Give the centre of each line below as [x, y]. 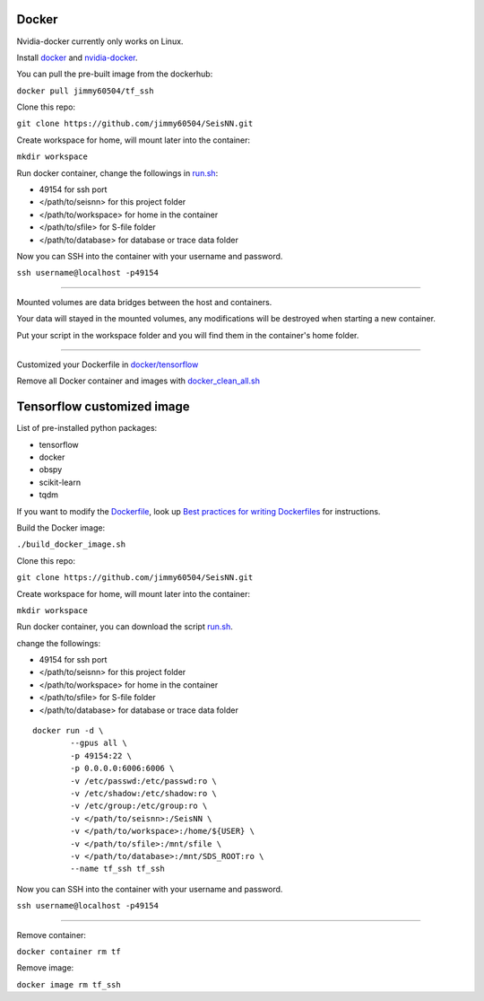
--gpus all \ [99, 743]
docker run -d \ [68, 731]
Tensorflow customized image [103, 407]
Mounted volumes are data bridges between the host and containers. [144, 302]
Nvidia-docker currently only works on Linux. [100, 41]
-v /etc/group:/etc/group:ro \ [139, 806]
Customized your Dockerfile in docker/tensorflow [108, 364]
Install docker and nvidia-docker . [77, 57]
